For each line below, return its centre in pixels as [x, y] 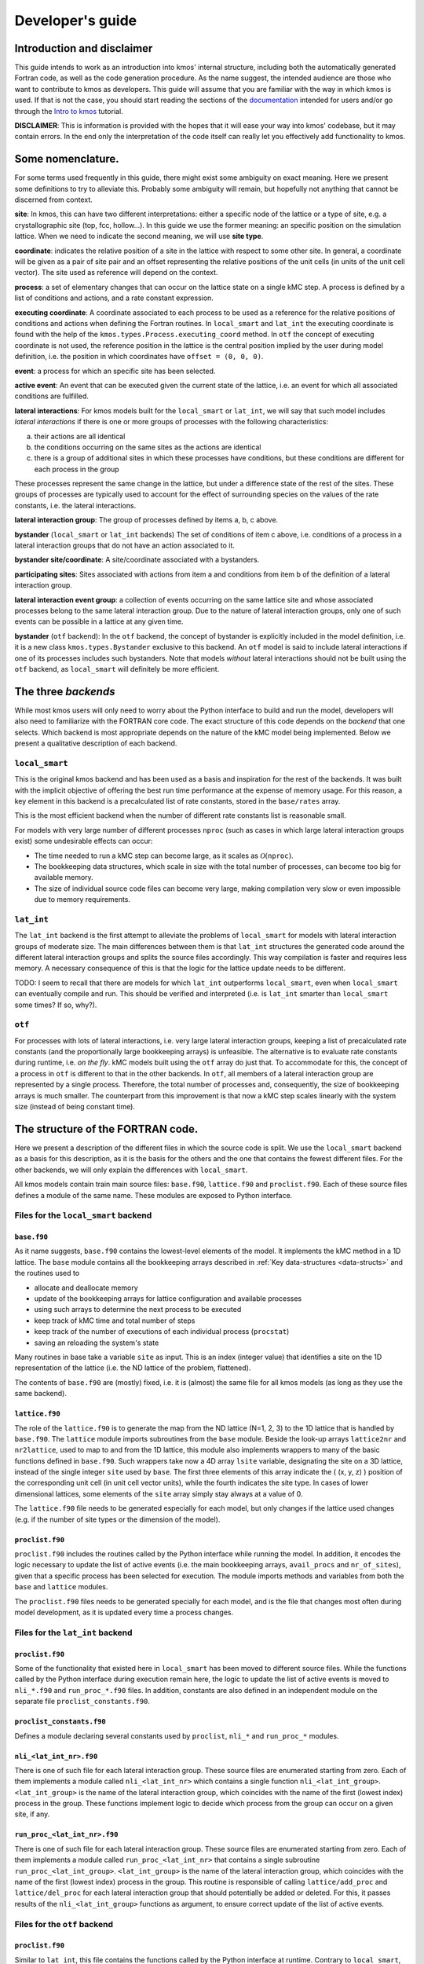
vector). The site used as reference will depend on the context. [116, 273]
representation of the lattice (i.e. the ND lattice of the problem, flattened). [133, 1368]
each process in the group [77, 469]
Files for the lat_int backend [73, 1632]
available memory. [64, 878]
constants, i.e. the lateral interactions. [75, 505]
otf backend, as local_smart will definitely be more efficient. [117, 669]
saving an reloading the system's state [97, 1343]
